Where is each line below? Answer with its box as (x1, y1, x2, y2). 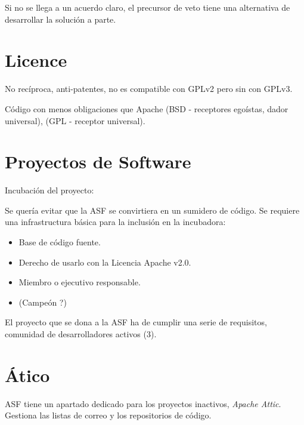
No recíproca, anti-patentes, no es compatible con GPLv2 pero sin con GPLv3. (5, 82, 293, 95)
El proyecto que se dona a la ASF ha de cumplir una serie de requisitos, (5, 316, 267, 328)
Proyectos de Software (5, 149, 191, 174)
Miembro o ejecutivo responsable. (18, 276, 141, 288)
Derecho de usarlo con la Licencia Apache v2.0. (18, 255, 191, 268)
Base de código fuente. (18, 236, 101, 248)
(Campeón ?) (18, 295, 67, 308)
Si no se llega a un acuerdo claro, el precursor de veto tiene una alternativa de (5, 1, 290, 13)
